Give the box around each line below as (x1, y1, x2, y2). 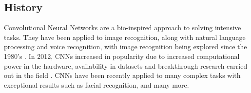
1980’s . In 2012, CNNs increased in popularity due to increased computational (4, 51, 240, 61)
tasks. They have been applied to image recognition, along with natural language (4, 32, 246, 42)
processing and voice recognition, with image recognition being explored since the (4, 41, 247, 52)
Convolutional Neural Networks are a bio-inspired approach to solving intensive (4, 22, 241, 33)
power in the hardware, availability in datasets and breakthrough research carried (4, 60, 248, 71)
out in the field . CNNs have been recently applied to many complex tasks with (4, 70, 241, 80)
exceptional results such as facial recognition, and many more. (4, 79, 189, 90)
